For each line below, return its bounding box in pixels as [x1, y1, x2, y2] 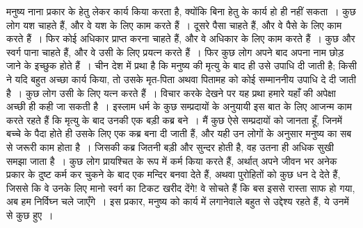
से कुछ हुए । [6, 207, 54, 222]
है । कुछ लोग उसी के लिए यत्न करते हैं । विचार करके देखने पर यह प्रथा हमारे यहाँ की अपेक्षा [6, 85, 336, 100]
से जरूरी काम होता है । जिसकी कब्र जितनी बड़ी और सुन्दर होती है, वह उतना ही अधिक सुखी [6, 139, 334, 154]
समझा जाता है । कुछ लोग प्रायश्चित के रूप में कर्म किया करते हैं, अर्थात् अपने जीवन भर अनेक [6, 153, 337, 168]
